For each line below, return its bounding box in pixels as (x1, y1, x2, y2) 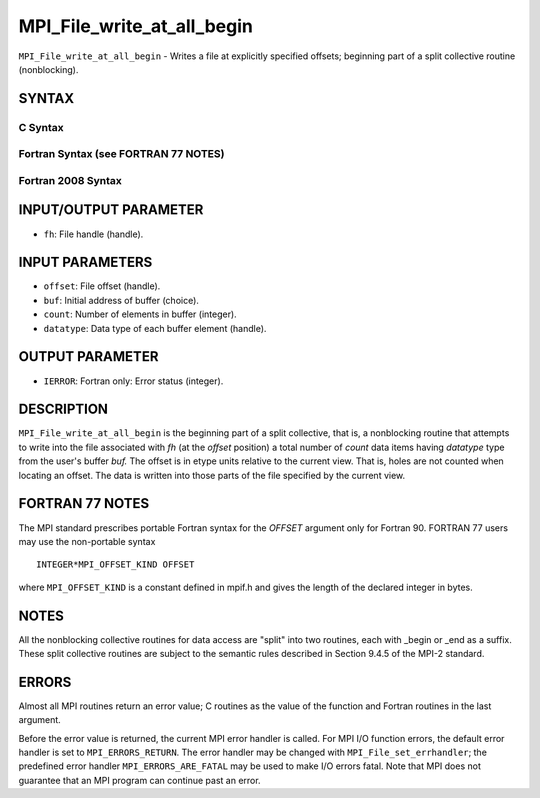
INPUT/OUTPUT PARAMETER (18, 201, 204, 219)
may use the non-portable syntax (18, 535, 156, 547)
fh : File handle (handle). (43, 228, 144, 240)
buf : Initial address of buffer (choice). (43, 294, 200, 306)
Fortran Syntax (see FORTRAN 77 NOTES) (18, 147, 225, 161)
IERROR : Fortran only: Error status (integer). (43, 375, 224, 387)
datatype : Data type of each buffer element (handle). (43, 322, 267, 334)
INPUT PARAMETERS (18, 254, 153, 271)
